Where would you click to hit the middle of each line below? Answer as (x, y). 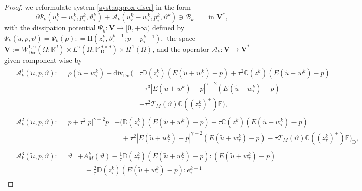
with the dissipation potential (50, 28)
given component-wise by (43, 60)
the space (181, 37)
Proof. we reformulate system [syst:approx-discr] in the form (98, 7)
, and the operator (181, 49)
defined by (169, 28)
